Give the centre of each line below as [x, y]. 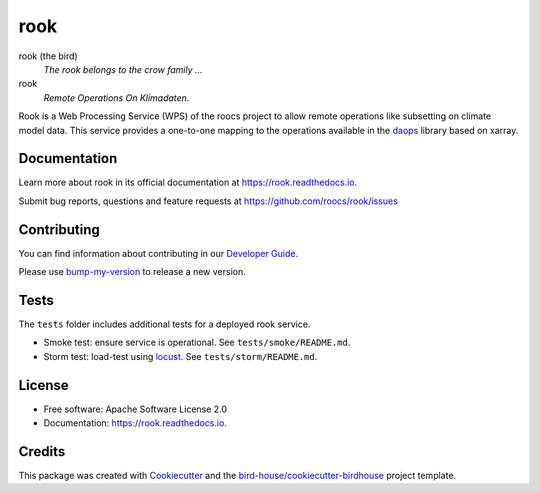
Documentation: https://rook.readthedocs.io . [135, 423]
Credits [42, 451]
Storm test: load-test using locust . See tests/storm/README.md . [180, 356]
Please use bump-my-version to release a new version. [132, 272]
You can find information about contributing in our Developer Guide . [158, 253]
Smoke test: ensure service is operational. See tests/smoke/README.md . [197, 342]
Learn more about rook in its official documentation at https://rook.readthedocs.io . [188, 182]
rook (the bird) [48, 56]
